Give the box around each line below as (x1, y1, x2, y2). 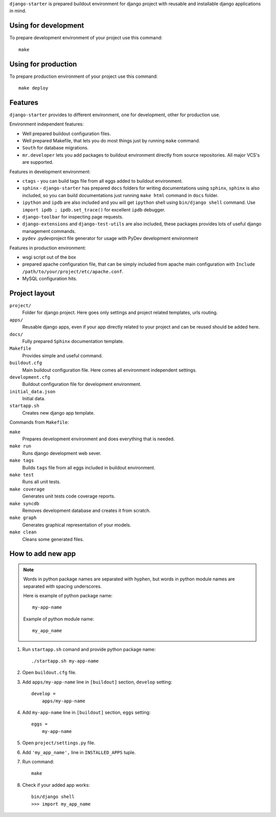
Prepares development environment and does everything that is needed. (22, 436, 175, 442)
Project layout (9, 289, 55, 297)
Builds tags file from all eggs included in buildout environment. (22, 464, 155, 470)
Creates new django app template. (22, 410, 95, 416)
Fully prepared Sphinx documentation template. (22, 338, 124, 344)
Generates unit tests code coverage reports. (22, 493, 116, 499)
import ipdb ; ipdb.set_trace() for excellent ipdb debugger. (22, 206, 166, 212)
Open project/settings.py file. (22, 740, 96, 746)
